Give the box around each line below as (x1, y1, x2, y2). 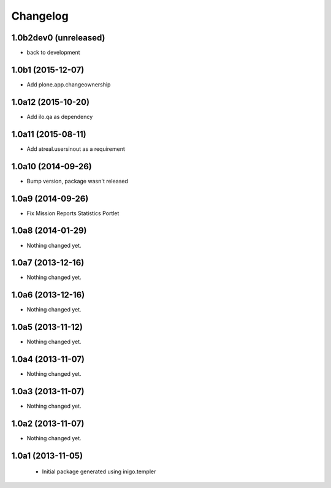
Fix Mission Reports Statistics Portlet (26, 209, 120, 217)
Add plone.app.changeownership (26, 80, 111, 88)
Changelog (11, 9, 69, 23)
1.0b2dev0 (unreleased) (11, 32, 105, 43)
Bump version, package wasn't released (26, 177, 129, 185)
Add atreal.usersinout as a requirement (26, 145, 126, 153)
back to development (26, 49, 80, 56)
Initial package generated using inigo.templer (42, 468, 156, 475)
